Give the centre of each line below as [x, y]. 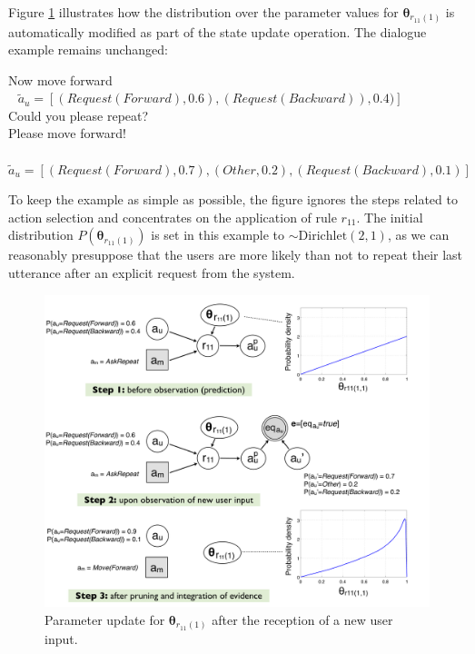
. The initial [390, 217]
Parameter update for [105, 619]
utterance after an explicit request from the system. [152, 273]
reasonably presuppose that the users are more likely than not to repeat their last [236, 255]
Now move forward [60, 79]
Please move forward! [67, 133]
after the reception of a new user [302, 619]
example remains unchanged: [88, 50]
